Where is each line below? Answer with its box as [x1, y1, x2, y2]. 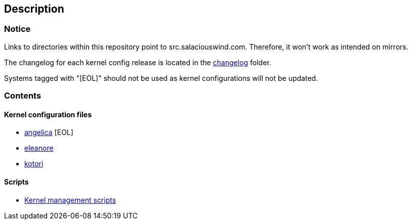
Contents [4, 91, 42, 101]
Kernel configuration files [4, 110, 92, 119]
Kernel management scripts [24, 195, 116, 204]
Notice [4, 24, 31, 34]
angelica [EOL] [24, 128, 73, 137]
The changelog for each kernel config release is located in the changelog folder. [4, 58, 271, 67]
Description [4, 3, 64, 15]
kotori [24, 159, 44, 168]
